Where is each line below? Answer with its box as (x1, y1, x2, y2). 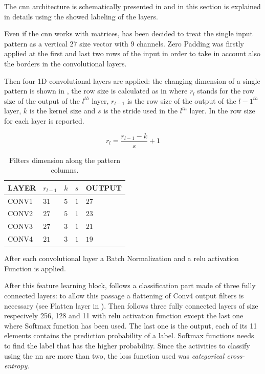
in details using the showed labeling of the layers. (4, 11, 158, 21)
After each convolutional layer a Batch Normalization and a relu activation (4, 253, 239, 264)
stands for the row (197, 85, 255, 96)
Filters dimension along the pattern (9, 154, 120, 165)
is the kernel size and (29, 105, 96, 116)
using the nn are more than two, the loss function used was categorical (4, 350, 225, 361)
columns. (51, 165, 79, 175)
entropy (4, 360, 28, 371)
